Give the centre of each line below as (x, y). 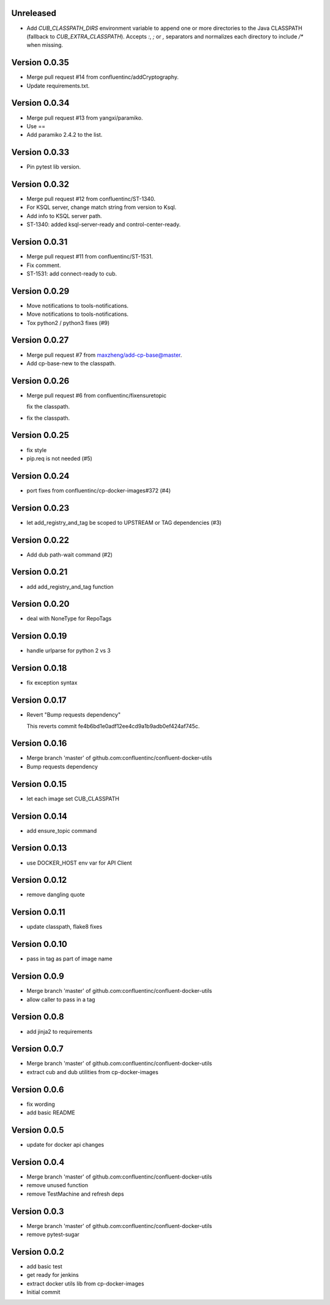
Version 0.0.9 (38, 977)
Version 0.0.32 (40, 184)
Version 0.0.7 (38, 1049)
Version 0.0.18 (39, 668)
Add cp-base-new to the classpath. (71, 363)
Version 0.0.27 (40, 340)
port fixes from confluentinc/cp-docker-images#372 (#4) (99, 490)
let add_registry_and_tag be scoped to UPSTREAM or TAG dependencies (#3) (124, 522)
